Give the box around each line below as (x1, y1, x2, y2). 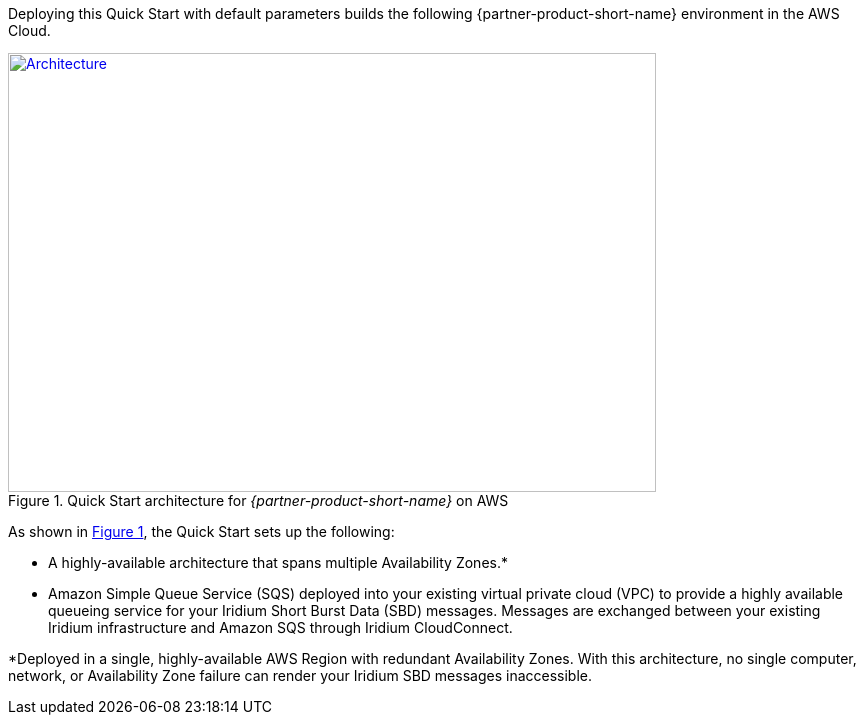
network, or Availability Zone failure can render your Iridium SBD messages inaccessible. (8, 667, 593, 684)
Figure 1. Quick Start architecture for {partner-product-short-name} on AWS (8, 492, 509, 509)
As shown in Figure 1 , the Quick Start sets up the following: (8, 523, 395, 540)
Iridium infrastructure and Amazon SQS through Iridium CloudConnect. (48, 619, 513, 636)
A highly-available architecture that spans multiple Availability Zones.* (48, 554, 508, 571)
